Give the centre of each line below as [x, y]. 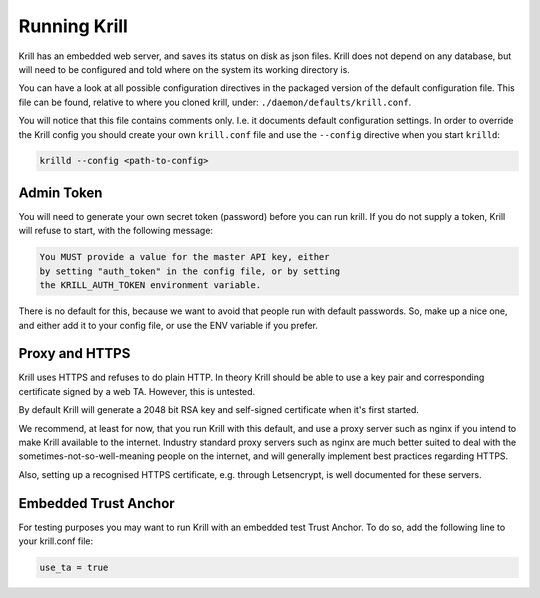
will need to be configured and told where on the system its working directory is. [184, 69]
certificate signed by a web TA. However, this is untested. [137, 391]
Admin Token [60, 192]
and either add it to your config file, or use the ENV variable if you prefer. [168, 325]
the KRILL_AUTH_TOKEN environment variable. [150, 285]
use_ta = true [74, 568]
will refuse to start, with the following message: [116, 231]
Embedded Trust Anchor [96, 503]
